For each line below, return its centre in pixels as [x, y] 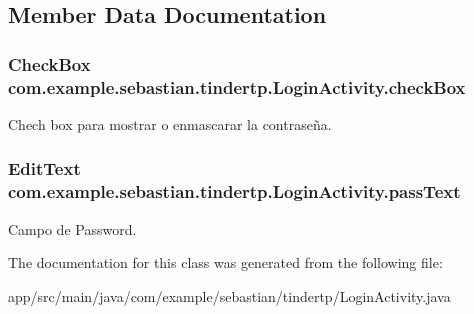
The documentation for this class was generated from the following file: [225, 262]
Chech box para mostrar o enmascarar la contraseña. [170, 123]
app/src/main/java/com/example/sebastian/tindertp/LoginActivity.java [229, 295]
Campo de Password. [72, 228]
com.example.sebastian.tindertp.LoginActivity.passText [234, 191]
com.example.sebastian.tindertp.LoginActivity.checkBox [237, 86]
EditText [44, 168]
